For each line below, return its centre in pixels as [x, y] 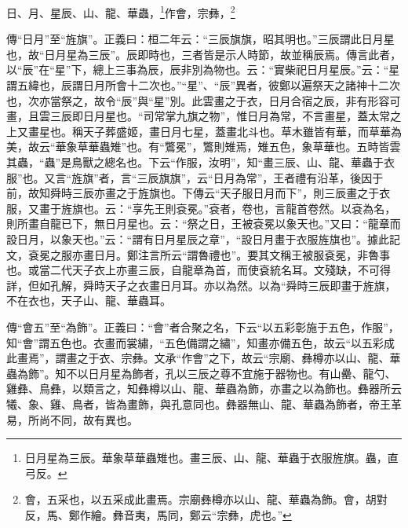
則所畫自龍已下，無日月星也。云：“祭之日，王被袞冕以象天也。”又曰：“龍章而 [204, 224]
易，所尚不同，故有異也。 [72, 419]
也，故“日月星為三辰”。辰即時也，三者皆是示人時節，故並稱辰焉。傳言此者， [204, 54]
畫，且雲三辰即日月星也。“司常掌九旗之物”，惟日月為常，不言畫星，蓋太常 [199, 116]
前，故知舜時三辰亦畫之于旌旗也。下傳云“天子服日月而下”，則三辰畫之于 [193, 193]
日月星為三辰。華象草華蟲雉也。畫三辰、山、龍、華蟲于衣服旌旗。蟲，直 [211, 458]
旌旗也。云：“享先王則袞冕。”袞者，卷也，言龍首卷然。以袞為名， [228, 208]
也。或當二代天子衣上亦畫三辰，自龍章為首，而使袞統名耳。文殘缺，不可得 [199, 270]
